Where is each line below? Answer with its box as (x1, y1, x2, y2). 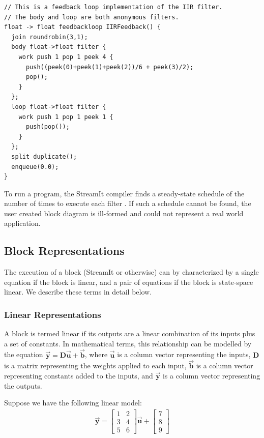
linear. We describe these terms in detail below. (4, 286, 152, 297)
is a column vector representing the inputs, (117, 349, 251, 360)
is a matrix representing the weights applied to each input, (4, 360, 187, 371)
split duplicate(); (11, 153, 77, 160)
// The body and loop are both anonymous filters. (4, 13, 179, 21)
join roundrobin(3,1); (11, 33, 88, 41)
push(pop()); (25, 123, 70, 131)
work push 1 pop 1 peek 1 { (18, 113, 113, 121)
